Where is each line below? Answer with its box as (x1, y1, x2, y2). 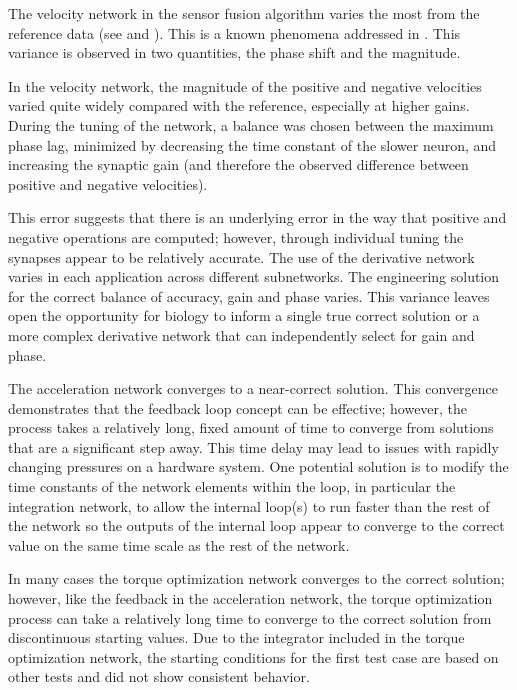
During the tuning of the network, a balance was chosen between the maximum (8, 114, 494, 135)
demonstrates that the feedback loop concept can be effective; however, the (8, 397, 468, 418)
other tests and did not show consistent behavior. (8, 666, 310, 687)
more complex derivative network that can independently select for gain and (8, 324, 475, 345)
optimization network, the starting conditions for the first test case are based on (8, 646, 499, 667)
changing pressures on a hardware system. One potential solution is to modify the (8, 456, 509, 477)
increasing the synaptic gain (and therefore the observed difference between (8, 154, 469, 175)
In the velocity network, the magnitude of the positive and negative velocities (8, 75, 482, 96)
